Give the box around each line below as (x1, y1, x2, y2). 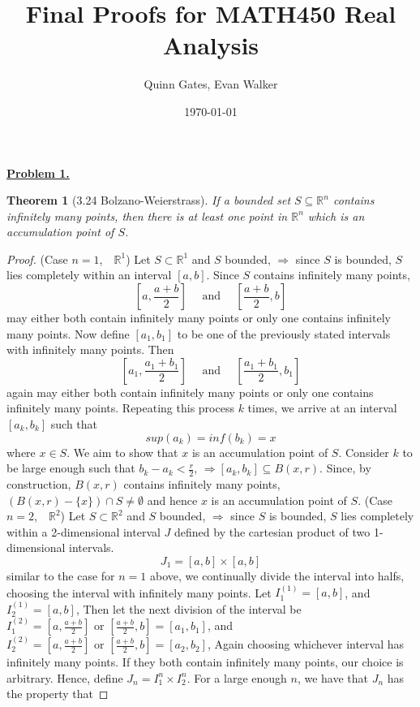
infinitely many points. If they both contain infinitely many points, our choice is (6, 653, 404, 670)
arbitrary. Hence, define (6, 669, 123, 686)
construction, (6, 476, 71, 493)
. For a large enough (186, 669, 287, 686)
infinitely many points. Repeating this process (6, 399, 234, 416)
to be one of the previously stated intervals (177, 325, 391, 342)
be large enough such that (6, 459, 135, 476)
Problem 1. (6, 164, 70, 181)
